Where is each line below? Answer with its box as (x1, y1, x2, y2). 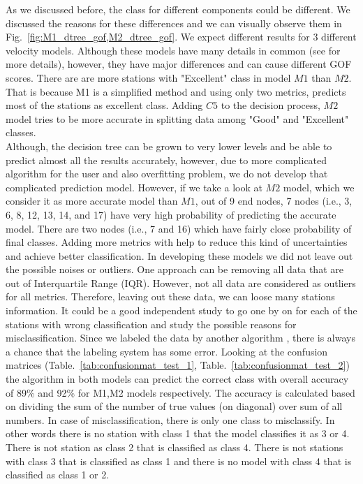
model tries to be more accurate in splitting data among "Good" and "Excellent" (6, 111, 349, 126)
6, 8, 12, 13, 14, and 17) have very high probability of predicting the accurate (6, 207, 336, 221)
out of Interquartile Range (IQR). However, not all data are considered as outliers (6, 275, 356, 290)
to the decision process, (221, 98, 320, 112)
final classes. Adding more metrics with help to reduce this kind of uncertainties (6, 235, 348, 249)
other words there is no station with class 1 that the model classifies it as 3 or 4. (6, 426, 350, 441)
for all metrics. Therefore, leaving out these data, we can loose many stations (6, 289, 335, 304)
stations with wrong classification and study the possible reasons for (6, 316, 297, 331)
